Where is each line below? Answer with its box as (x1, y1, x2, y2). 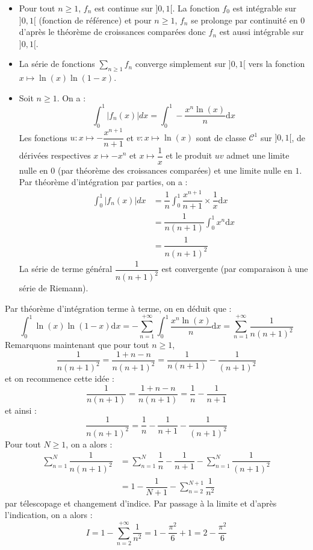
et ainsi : (5, 403, 37, 416)
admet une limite (226, 149, 290, 162)
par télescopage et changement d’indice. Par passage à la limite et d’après (5, 496, 277, 509)
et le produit (166, 149, 212, 162)
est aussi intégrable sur (219, 25, 304, 38)
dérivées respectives (19, 149, 91, 162)
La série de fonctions (19, 57, 95, 70)
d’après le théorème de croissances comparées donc (19, 25, 206, 38)
